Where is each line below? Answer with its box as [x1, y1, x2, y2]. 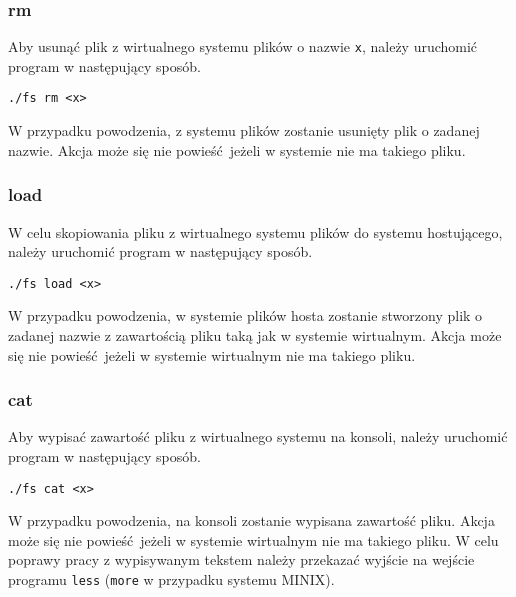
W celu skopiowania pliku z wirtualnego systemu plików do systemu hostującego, [8, 221, 503, 242]
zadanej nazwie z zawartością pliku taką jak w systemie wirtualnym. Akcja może [8, 324, 502, 345]
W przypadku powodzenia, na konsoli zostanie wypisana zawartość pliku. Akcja [8, 510, 495, 531]
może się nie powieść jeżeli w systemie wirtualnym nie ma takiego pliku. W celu [8, 529, 499, 550]
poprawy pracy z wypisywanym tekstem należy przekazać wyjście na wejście [8, 549, 475, 570]
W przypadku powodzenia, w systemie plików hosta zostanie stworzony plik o [8, 305, 483, 326]
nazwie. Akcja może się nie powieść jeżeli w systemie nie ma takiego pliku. [8, 139, 466, 160]
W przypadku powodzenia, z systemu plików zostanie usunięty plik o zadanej [8, 120, 480, 141]
